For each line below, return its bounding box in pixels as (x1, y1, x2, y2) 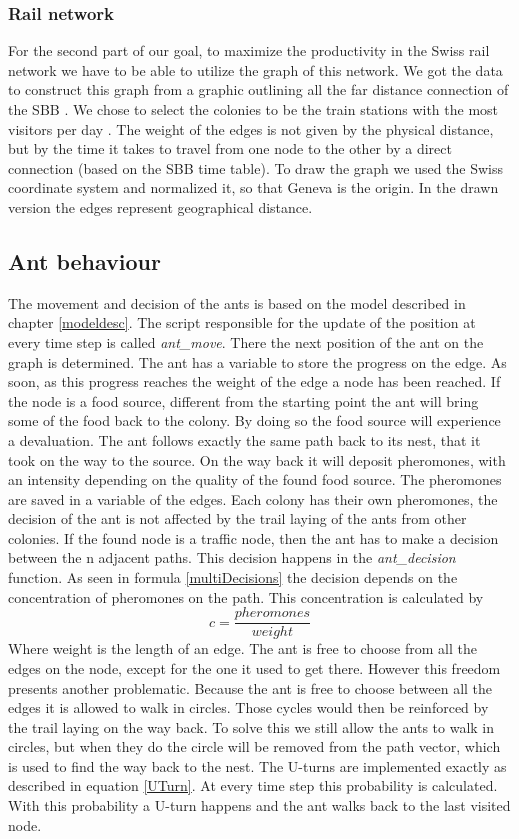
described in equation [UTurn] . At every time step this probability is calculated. (8, 775, 498, 796)
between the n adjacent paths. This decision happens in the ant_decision (8, 547, 456, 568)
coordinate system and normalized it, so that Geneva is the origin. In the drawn (8, 177, 499, 198)
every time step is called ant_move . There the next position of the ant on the (8, 331, 484, 352)
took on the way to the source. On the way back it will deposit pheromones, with (8, 449, 506, 470)
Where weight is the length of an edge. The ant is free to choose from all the (8, 638, 477, 659)
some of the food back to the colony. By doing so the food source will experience (8, 410, 501, 431)
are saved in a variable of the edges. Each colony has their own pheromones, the (8, 488, 498, 509)
